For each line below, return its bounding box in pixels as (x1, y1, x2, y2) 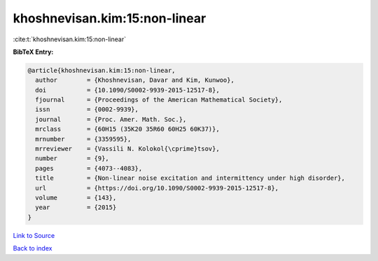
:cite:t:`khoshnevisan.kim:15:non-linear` (13, 35, 126, 43)
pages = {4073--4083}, (35, 164, 143, 172)
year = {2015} (35, 204, 117, 211)
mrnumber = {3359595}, (35, 135, 132, 143)
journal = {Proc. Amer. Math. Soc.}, (35, 115, 187, 123)
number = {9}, (35, 155, 110, 162)
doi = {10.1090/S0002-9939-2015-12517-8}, (35, 86, 220, 94)
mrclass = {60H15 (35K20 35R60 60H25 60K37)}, (35, 125, 220, 133)
